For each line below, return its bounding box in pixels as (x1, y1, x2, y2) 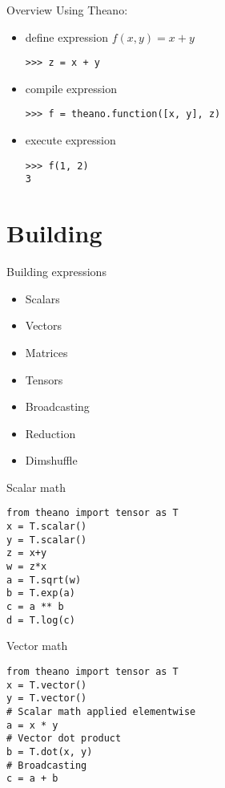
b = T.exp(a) (6, 587, 75, 599)
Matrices (25, 343, 68, 360)
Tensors (25, 371, 63, 388)
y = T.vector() (6, 693, 87, 705)
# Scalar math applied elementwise (6, 705, 196, 717)
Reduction (25, 424, 76, 441)
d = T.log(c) (6, 614, 75, 626)
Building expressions (6, 263, 106, 280)
